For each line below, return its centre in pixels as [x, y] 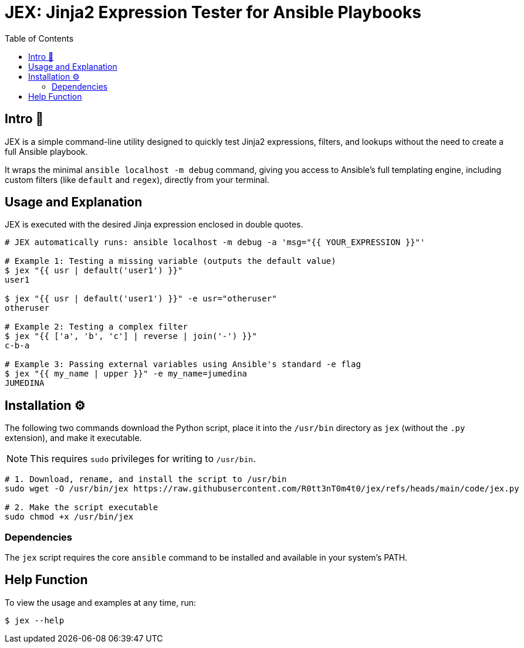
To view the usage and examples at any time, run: [101, 602]
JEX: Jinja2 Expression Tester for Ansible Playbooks [213, 12]
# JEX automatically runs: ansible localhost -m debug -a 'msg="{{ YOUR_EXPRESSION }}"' [215, 242]
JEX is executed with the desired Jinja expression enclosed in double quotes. [154, 225]
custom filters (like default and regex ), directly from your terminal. [137, 179]
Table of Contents [39, 38]
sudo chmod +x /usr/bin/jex [69, 517]
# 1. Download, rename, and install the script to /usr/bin [146, 479]
